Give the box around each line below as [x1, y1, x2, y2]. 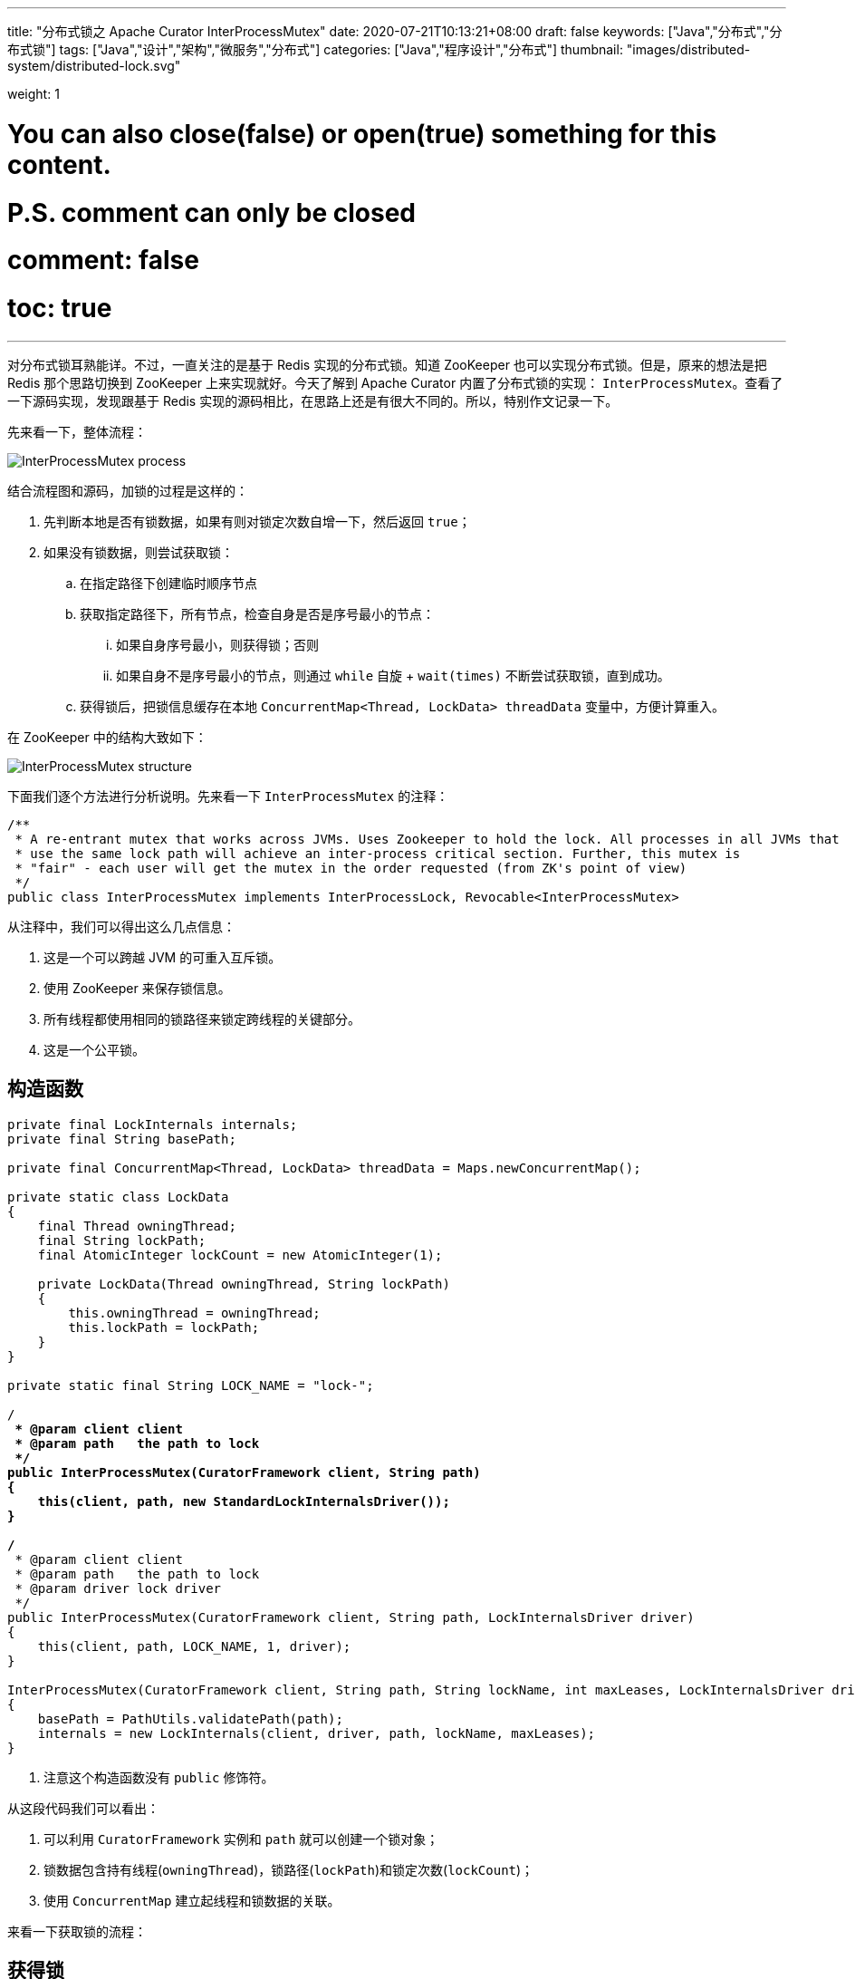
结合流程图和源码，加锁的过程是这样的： [7, 482, 248, 498]
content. [7, 149, 111, 180]
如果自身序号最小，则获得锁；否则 [116, 636, 319, 652]
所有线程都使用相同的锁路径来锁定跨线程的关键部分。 [43, 1010, 360, 1027]
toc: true [7, 293, 112, 323]
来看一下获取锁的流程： [7, 1923, 147, 1939]
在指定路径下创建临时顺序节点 [80, 574, 257, 591]
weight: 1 [7, 86, 60, 101]
